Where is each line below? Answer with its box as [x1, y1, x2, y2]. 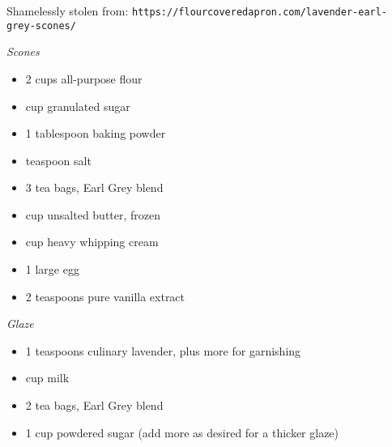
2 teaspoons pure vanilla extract [25, 287, 185, 304]
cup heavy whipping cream [25, 233, 159, 250]
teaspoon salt [25, 151, 92, 168]
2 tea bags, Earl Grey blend [25, 397, 164, 414]
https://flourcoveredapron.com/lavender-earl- [132, 6, 388, 18]
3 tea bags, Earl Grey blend [25, 179, 164, 196]
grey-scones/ [6, 19, 76, 32]
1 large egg [25, 261, 79, 278]
